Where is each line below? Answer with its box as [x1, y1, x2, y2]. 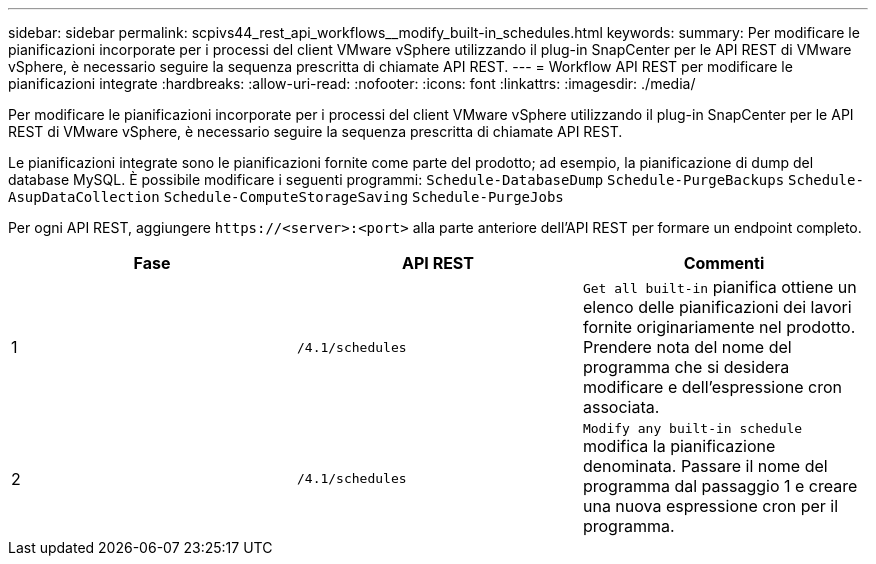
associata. [582, 397, 660, 417]
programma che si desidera [582, 357, 790, 377]
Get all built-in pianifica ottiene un [582, 277, 857, 297]
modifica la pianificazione [582, 436, 776, 456]
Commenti [683, 253, 765, 273]
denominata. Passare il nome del [582, 456, 828, 476]
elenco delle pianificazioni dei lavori [582, 297, 852, 317]
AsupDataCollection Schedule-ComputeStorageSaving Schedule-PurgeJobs [8, 189, 564, 205]
